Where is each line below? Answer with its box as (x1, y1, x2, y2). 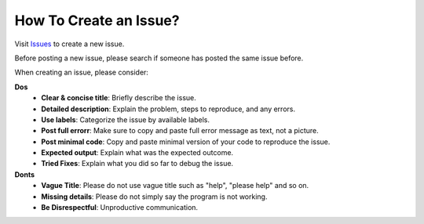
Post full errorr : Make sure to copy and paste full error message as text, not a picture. (41, 126, 319, 135)
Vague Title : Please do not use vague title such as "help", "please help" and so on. (41, 181, 309, 190)
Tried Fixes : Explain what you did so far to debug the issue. (41, 159, 234, 168)
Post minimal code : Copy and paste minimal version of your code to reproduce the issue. (41, 137, 331, 146)
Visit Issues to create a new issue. (14, 39, 125, 49)
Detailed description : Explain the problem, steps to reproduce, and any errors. (41, 104, 296, 114)
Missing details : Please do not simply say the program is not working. (41, 192, 268, 201)
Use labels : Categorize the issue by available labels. (41, 114, 210, 125)
